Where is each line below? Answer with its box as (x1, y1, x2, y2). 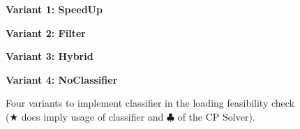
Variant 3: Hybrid (6, 49, 93, 63)
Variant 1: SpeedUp (6, 2, 103, 16)
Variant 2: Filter (6, 25, 86, 40)
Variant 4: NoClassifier (6, 72, 118, 86)
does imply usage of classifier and (21, 109, 164, 123)
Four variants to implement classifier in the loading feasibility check (6, 96, 295, 110)
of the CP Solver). (177, 109, 255, 123)
